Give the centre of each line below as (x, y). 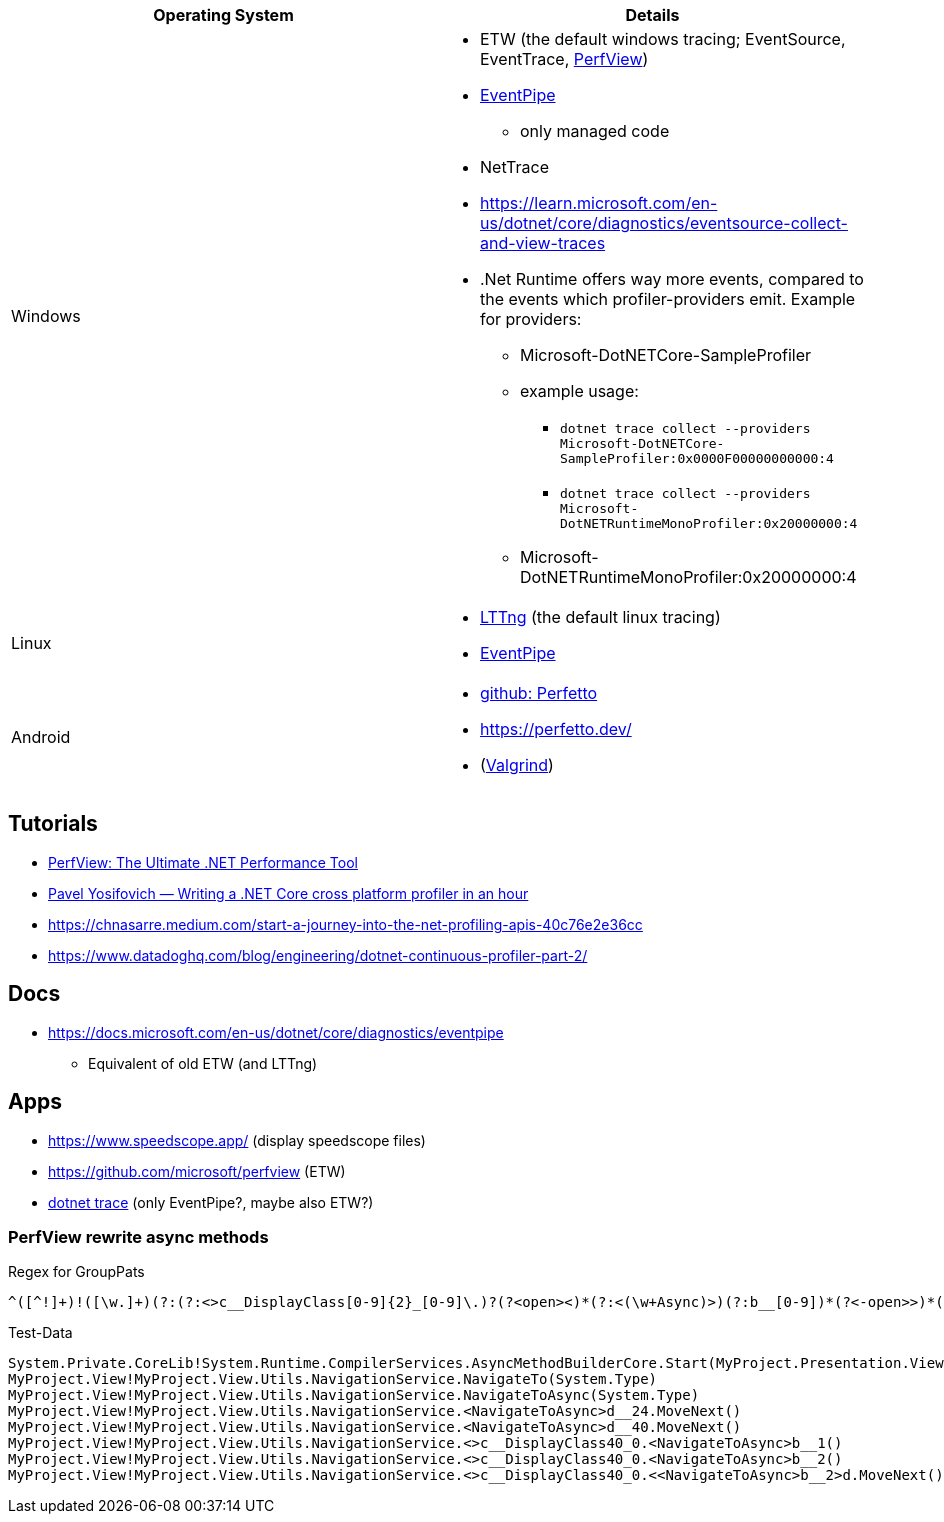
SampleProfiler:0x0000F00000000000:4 (697, 458)
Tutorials (53, 824)
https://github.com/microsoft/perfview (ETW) (197, 1171)
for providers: (531, 319)
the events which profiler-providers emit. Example (668, 299)
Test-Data (40, 1333)
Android (41, 737)
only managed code (595, 131)
